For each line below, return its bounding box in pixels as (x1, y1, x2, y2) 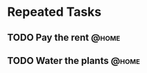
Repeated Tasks (7, 4, 102, 20)
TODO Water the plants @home (7, 54, 141, 66)
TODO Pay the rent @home (7, 32, 121, 43)
